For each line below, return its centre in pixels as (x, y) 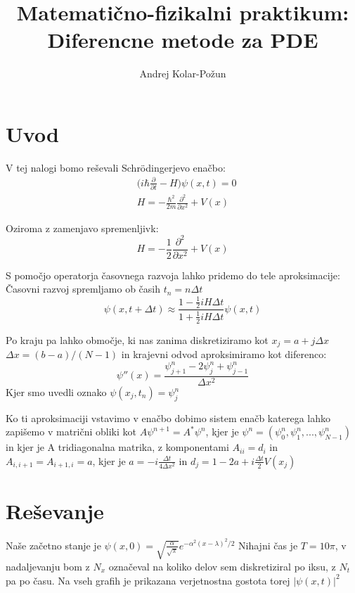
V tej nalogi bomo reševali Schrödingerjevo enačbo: (116, 167)
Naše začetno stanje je (53, 545)
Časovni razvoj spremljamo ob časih (83, 289)
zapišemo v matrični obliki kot (71, 432)
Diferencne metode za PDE (183, 40)
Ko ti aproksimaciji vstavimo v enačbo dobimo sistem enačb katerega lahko (168, 417)
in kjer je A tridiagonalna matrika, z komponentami (117, 447)
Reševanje (55, 511)
